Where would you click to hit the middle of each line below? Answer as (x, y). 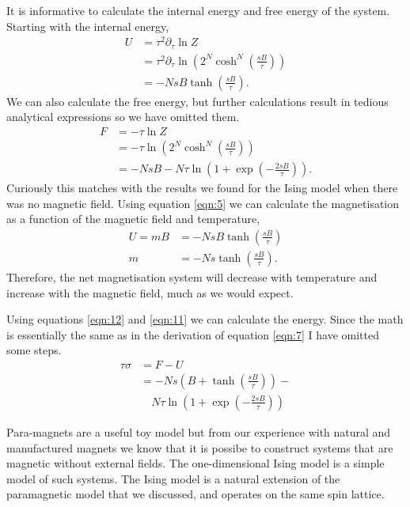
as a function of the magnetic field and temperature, (133, 219)
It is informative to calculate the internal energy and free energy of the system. (198, 10)
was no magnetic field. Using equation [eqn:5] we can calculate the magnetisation (203, 203)
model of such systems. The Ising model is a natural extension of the (173, 478)
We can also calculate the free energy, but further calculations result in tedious (197, 101)
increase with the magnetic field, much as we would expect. (150, 292)
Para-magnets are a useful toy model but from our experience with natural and (199, 432)
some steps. (34, 350)
